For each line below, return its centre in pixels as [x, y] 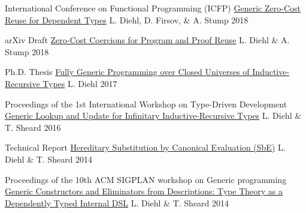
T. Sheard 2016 [33, 127]
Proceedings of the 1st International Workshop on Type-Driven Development [146, 103]
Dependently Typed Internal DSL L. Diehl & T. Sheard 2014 [117, 202]
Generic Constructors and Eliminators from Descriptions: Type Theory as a [144, 191]
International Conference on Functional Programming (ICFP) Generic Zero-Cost [153, 8]
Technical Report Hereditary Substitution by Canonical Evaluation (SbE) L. [145, 147]
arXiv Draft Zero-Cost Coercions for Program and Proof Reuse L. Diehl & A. [147, 40]
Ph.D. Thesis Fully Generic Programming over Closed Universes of [127, 72]
